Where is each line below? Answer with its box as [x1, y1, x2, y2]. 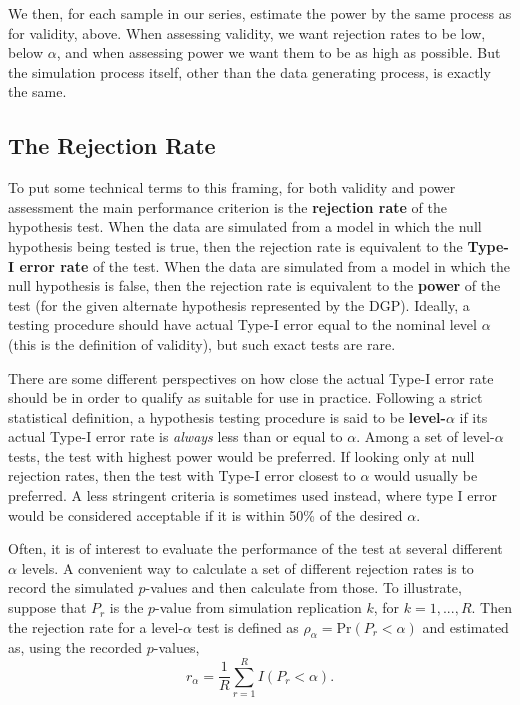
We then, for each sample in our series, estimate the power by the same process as [8, 3, 512, 23]
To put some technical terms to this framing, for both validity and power [8, 177, 456, 198]
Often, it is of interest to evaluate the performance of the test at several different [8, 538, 503, 559]
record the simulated [8, 577, 134, 598]
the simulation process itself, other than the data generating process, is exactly [8, 61, 491, 82]
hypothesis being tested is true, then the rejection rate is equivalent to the [8, 235, 463, 256]
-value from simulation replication [155, 597, 362, 618]
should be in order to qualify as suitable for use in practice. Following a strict [8, 387, 483, 408]
